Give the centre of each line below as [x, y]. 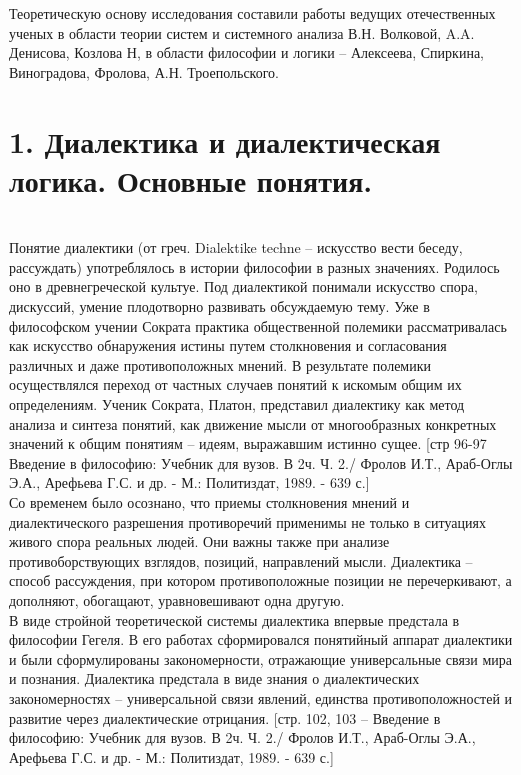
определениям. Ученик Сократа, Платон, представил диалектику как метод [237, 404]
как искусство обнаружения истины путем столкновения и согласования [228, 345]
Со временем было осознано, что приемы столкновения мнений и [209, 502]
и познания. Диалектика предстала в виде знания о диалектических [214, 678]
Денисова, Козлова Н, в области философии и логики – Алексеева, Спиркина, [246, 52]
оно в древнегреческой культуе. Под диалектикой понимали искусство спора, [243, 286]
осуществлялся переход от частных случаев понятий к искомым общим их [235, 384]
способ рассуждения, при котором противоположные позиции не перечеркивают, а [260, 580]
